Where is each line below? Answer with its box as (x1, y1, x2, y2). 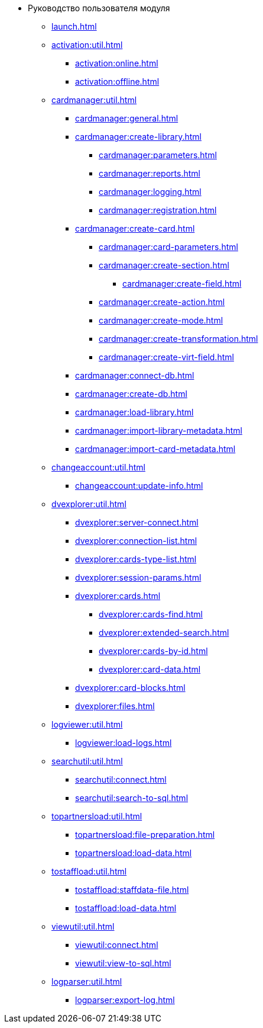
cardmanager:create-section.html (99, 260, 229, 270)
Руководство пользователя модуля (28, 3, 170, 13)
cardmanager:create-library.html (75, 132, 202, 142)
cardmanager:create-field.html (122, 278, 242, 289)
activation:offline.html (75, 76, 160, 87)
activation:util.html (51, 40, 123, 50)
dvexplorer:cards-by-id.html (99, 646, 208, 656)
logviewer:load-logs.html (75, 738, 172, 748)
